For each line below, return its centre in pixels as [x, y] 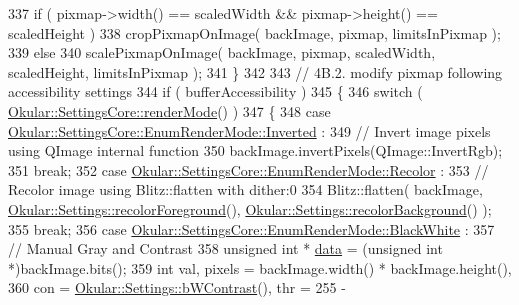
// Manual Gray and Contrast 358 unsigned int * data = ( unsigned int [225, 248]
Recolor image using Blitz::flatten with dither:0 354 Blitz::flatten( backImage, [245, 189]
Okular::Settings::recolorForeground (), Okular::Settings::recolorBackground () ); [250, 208]
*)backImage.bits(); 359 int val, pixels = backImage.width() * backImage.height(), [260, 267]
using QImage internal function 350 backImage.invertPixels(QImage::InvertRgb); [255, 150]
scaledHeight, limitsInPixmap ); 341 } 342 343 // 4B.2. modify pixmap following [255, 71]
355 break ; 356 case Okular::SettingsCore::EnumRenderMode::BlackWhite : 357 [251, 228]
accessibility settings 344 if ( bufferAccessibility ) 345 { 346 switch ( [215, 91]
